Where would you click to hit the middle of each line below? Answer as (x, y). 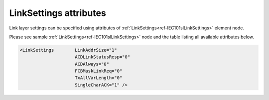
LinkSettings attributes (58, 13)
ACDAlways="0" (92, 64)
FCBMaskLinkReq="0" (99, 71)
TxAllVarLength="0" (99, 78)
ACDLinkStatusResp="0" (103, 57)
